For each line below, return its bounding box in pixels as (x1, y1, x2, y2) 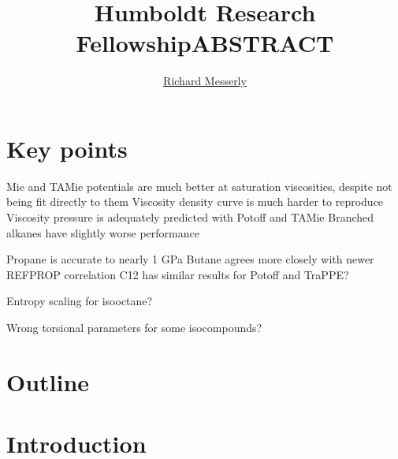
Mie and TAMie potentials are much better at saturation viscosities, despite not (6, 177, 392, 194)
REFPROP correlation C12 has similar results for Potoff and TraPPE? (6, 266, 349, 282)
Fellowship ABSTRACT (76, 27, 334, 59)
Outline (6, 365, 90, 397)
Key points (6, 132, 128, 164)
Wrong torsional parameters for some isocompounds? (6, 319, 262, 335)
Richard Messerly (163, 73, 247, 89)
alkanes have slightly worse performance (6, 224, 199, 241)
